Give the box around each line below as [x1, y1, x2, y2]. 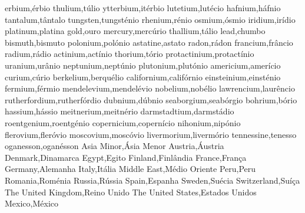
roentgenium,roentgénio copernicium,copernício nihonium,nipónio [5, 116, 241, 129]
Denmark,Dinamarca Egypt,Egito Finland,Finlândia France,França [5, 151, 247, 163]
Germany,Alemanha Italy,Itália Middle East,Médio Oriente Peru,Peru [5, 163, 256, 175]
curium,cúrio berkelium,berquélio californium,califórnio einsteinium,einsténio [5, 70, 281, 83]
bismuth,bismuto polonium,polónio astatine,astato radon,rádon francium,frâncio [5, 36, 293, 48]
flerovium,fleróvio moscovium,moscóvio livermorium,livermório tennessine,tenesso [5, 128, 297, 140]
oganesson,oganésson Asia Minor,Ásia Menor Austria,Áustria [5, 140, 224, 152]
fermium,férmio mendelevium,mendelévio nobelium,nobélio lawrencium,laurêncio [5, 82, 295, 94]
